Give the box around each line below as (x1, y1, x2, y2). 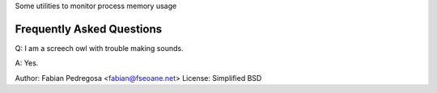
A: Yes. (15, 58, 39, 68)
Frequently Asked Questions (15, 22, 163, 36)
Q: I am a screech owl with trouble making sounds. (15, 43, 184, 53)
